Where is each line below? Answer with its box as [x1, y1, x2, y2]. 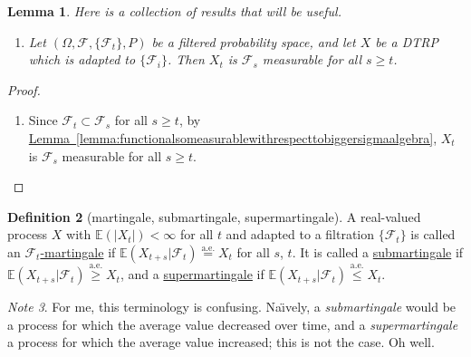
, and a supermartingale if [120, 265, 264, 284]
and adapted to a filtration [226, 225, 375, 244]
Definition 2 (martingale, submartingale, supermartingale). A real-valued [7, 207, 421, 226]
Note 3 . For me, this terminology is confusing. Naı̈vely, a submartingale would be [7, 297, 457, 316]
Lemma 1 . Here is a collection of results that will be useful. [7, 2, 342, 20]
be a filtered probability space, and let [151, 32, 356, 51]
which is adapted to [28, 50, 136, 69]
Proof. [7, 80, 41, 99]
